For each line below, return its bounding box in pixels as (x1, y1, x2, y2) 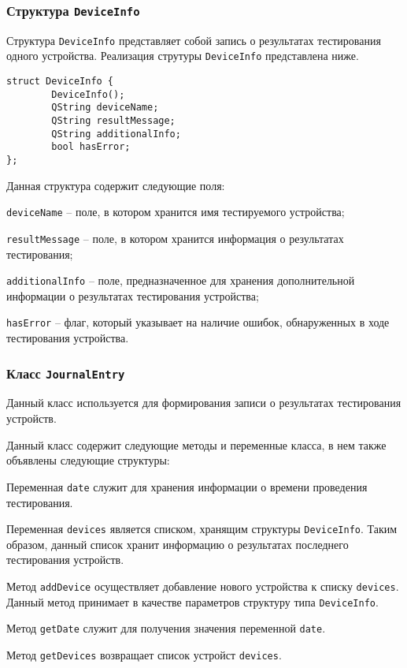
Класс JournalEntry (6, 363, 125, 383)
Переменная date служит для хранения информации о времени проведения (6, 478, 368, 494)
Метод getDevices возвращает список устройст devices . (6, 646, 282, 662)
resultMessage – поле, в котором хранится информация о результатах (6, 230, 344, 246)
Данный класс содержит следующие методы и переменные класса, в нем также (6, 436, 387, 453)
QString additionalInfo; (51, 128, 181, 140)
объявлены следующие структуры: (6, 452, 170, 468)
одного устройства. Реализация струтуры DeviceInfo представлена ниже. (6, 47, 359, 64)
